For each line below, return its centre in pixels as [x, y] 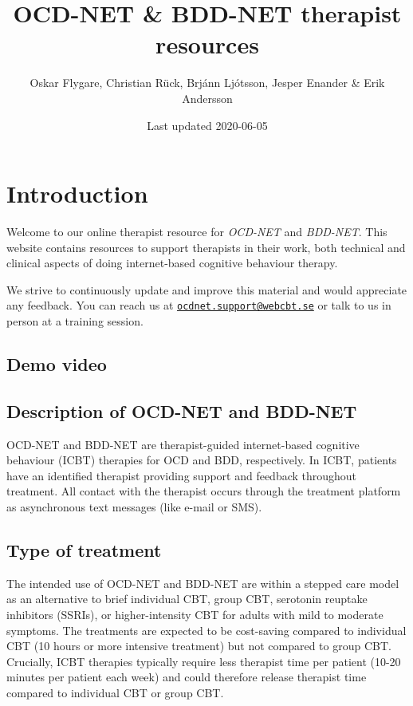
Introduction [77, 193]
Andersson [207, 98]
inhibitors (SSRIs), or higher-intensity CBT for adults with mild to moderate [195, 614]
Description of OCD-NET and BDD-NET [182, 410]
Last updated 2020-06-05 [207, 125]
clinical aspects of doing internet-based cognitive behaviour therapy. [172, 263]
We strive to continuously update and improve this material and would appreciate [207, 289]
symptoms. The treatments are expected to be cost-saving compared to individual [206, 630]
